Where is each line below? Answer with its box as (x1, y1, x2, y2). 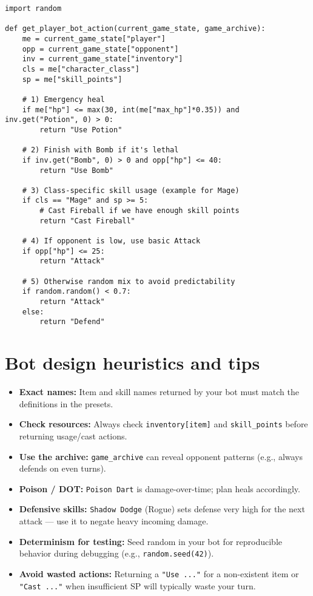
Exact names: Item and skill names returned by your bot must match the (19, 385, 299, 398)
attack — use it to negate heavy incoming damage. (19, 515, 209, 527)
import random (5, 4, 62, 13)
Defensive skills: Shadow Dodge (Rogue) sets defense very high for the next (19, 503, 305, 515)
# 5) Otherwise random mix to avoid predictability (22, 277, 235, 286)
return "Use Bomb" (39, 166, 113, 175)
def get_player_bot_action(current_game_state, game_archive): (5, 24, 266, 33)
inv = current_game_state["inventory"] (22, 55, 183, 64)
